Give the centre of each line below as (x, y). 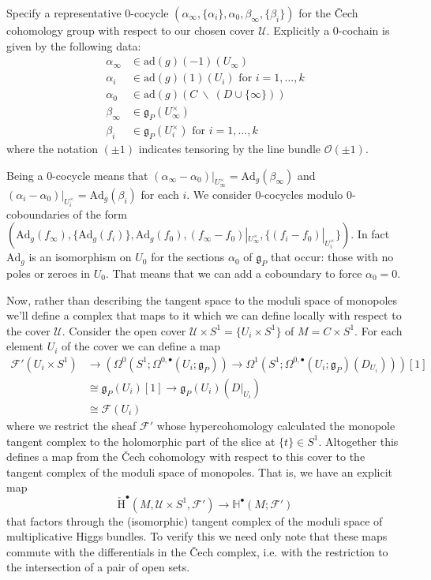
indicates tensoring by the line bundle (230, 148)
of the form (100, 213)
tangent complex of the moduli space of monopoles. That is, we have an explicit (200, 471)
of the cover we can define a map (141, 346)
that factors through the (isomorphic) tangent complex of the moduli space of (195, 520)
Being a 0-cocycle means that (77, 175)
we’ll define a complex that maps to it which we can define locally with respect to (204, 315)
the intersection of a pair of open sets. (98, 567)
